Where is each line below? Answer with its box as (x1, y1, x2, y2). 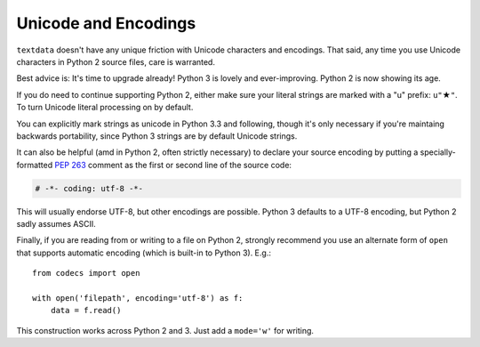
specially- (420, 147, 457, 157)
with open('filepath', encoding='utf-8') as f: (32, 293, 244, 303)
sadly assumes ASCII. (16, 219, 97, 230)
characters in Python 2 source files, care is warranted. (16, 56, 215, 67)
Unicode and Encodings (16, 13, 196, 33)
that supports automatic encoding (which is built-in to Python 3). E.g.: (16, 247, 271, 258)
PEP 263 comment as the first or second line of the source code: (54, 159, 292, 170)
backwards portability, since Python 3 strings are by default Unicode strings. (16, 130, 298, 141)
